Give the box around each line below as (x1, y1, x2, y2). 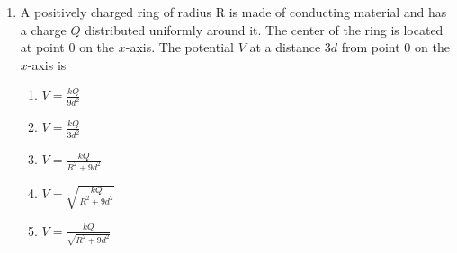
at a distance (249, 38, 321, 57)
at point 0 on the (20, 38, 115, 57)
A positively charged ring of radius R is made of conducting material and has (20, 3, 447, 21)
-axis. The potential (125, 38, 234, 57)
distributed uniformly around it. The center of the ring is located (85, 20, 444, 39)
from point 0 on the (341, 38, 450, 57)
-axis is (27, 55, 67, 74)
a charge (20, 20, 67, 39)
